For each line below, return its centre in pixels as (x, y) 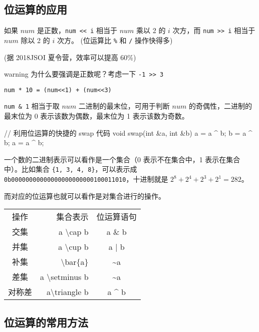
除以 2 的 (35, 40)
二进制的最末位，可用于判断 (124, 106)
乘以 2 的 (151, 30)
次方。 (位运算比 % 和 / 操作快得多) (115, 40)
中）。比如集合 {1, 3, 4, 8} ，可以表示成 (71, 169)
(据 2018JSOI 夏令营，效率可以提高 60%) (70, 57)
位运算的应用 (36, 9)
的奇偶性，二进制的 (220, 106)
